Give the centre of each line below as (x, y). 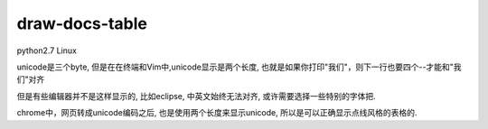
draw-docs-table (82, 23)
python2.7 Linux (47, 51)
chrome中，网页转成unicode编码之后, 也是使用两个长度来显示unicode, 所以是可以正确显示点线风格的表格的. (217, 113)
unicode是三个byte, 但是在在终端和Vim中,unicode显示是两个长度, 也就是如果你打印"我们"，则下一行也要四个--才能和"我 (239, 67)
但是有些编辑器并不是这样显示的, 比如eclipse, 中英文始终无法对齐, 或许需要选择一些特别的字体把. (197, 96)
